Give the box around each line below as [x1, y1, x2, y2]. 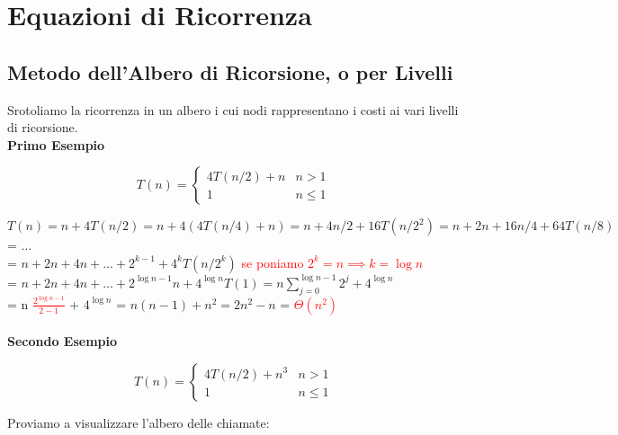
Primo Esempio [7, 135, 105, 154]
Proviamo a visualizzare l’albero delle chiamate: [7, 413, 270, 432]
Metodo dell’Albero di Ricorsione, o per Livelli [7, 58, 453, 85]
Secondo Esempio [7, 332, 118, 351]
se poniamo [241, 253, 304, 271]
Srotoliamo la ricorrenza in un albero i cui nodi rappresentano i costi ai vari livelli [7, 100, 459, 119]
